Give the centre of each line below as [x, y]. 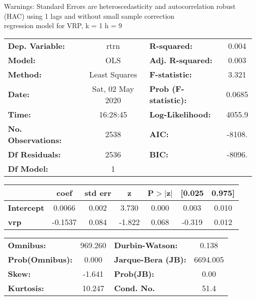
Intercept [26, 207]
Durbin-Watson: [146, 245]
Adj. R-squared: [181, 60]
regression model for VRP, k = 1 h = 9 [63, 25]
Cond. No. [134, 288]
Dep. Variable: [36, 45]
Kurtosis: [26, 288]
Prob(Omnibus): [40, 259]
